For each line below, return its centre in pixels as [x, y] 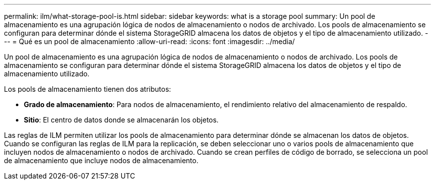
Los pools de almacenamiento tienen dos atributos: [88, 89]
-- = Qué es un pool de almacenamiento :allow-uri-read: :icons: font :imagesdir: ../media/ [149, 41]
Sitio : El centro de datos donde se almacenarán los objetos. [121, 120]
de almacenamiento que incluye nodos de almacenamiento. [101, 160]
